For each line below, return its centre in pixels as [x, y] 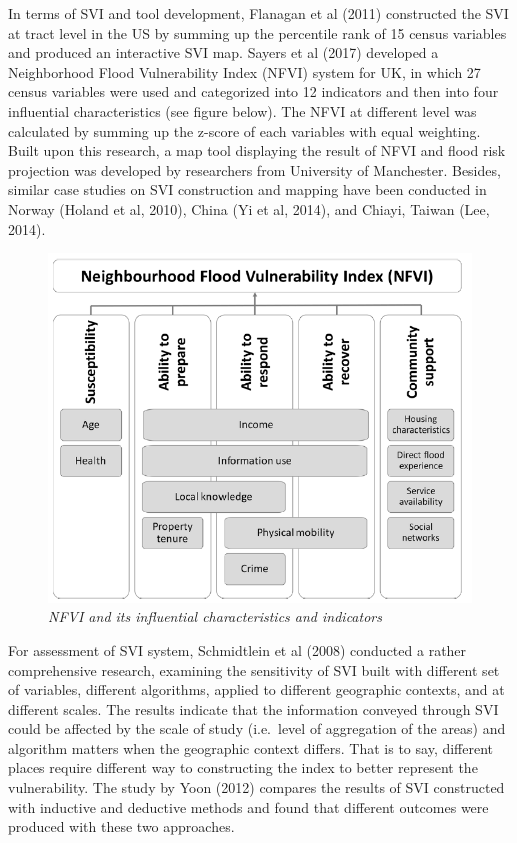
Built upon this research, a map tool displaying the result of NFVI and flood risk [257, 150]
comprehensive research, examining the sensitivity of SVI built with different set [254, 669]
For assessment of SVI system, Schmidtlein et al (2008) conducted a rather [237, 649]
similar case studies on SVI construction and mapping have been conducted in [247, 189]
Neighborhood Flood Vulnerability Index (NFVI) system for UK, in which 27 [244, 71]
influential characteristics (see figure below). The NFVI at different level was [242, 110]
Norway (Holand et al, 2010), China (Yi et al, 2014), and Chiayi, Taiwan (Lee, [249, 208]
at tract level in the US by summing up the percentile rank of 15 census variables [257, 32]
